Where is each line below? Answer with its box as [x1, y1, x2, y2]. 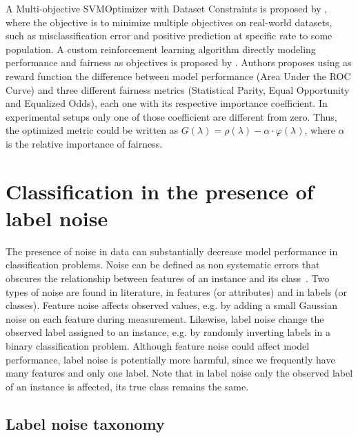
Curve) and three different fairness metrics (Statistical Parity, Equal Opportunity [6, 82, 350, 97]
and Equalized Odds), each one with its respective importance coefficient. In [6, 96, 328, 110]
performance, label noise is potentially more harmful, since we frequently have [6, 352, 335, 366]
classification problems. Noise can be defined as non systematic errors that [6, 257, 320, 272]
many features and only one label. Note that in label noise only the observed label [6, 366, 353, 380]
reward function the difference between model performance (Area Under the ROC [6, 68, 351, 83]
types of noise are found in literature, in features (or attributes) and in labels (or [6, 284, 347, 299]
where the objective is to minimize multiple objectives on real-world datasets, [6, 14, 332, 29]
